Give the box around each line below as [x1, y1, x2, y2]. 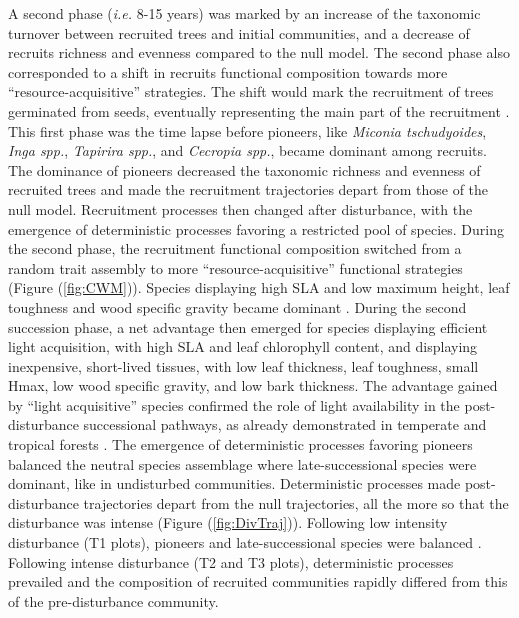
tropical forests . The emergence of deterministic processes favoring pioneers [8, 434, 473, 455]
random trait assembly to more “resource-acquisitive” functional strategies [8, 257, 463, 278]
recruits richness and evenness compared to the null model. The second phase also [8, 42, 510, 63]
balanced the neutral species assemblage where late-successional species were [8, 453, 477, 474]
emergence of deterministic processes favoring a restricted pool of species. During [8, 218, 505, 239]
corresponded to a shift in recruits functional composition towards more [8, 61, 448, 82]
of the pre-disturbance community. [8, 590, 219, 611]
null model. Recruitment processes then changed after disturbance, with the [8, 198, 473, 219]
